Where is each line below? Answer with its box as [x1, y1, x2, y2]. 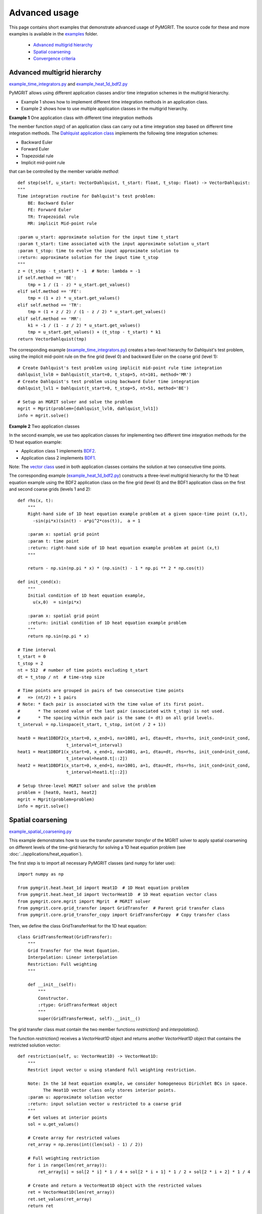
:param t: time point [27, 538, 80, 544]
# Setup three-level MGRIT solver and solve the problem [17, 783, 156, 789]
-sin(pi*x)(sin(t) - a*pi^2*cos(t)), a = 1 [33, 518, 141, 523]
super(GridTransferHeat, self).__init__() [38, 1015, 141, 1021]
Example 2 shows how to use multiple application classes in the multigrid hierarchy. [21, 106, 188, 112]
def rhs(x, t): [17, 498, 54, 503]
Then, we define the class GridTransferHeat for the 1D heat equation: [9, 923, 147, 928]
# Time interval [17, 647, 56, 653]
